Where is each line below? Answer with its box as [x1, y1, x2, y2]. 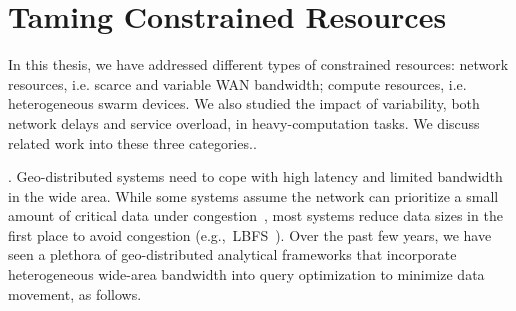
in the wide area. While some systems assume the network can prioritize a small [8, 185, 499, 206]
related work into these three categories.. [8, 132, 257, 153]
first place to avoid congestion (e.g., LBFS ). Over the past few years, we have [8, 224, 492, 245]
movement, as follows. [8, 283, 142, 304]
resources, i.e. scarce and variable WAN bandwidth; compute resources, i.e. [8, 73, 467, 94]
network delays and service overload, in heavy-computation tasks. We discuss [8, 112, 480, 133]
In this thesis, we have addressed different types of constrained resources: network [8, 54, 509, 75]
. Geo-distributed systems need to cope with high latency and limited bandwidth [8, 166, 503, 187]
